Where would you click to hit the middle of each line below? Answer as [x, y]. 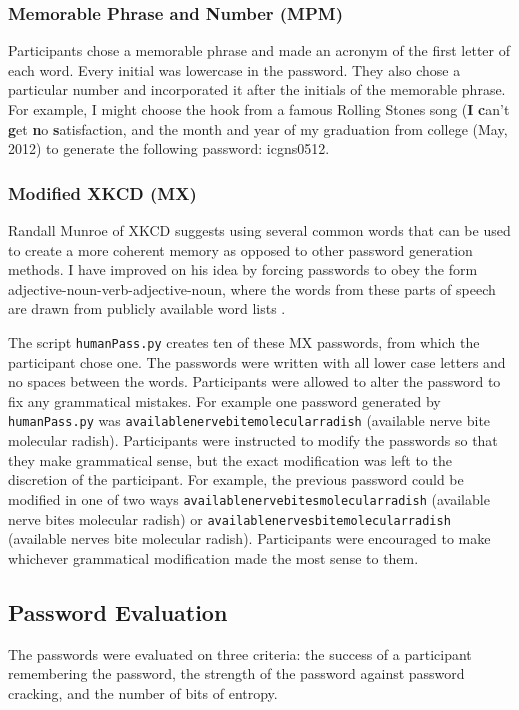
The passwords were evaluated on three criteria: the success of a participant [240, 653]
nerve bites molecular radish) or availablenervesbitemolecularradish [229, 518]
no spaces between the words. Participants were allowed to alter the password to [254, 381]
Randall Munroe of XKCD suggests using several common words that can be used [259, 230]
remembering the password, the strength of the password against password [236, 673]
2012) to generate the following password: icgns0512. [169, 148]
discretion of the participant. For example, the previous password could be [236, 479]
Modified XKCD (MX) [102, 192]
